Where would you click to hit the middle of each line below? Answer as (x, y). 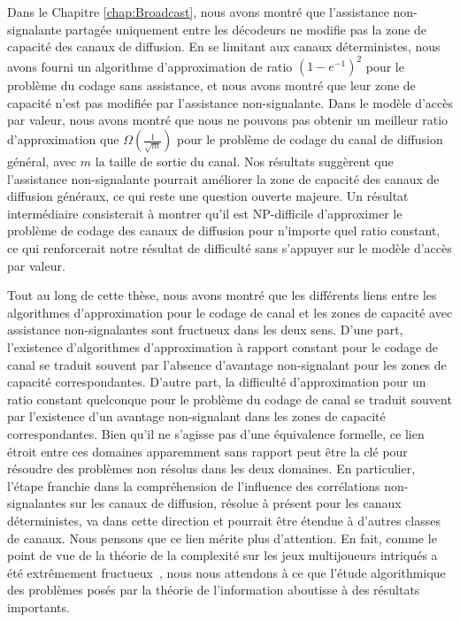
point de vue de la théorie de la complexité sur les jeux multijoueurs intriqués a (222, 555)
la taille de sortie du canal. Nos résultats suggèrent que (244, 161)
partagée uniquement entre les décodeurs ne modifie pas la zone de (246, 29)
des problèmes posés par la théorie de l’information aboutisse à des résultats (214, 590)
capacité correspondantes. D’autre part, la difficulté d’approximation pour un (217, 382)
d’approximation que (63, 139)
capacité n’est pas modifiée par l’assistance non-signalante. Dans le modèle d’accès (230, 102)
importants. (38, 607)
